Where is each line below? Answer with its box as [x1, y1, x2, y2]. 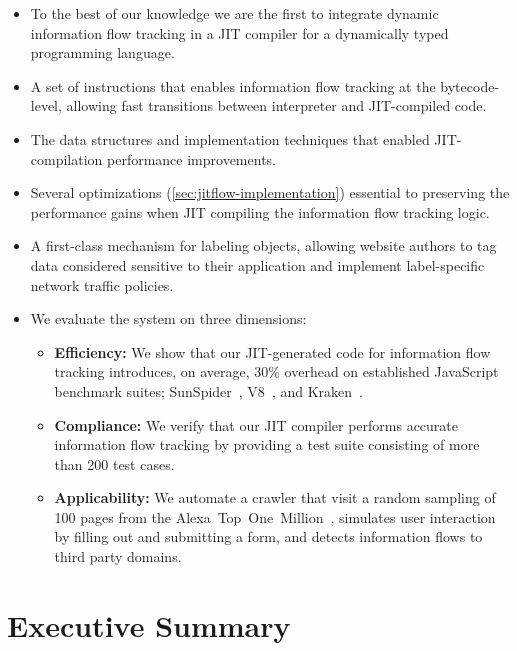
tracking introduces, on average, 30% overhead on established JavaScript [54, 361, 499, 382]
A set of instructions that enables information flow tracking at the [30, 75, 436, 96]
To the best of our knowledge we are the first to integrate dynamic [30, 3, 439, 23]
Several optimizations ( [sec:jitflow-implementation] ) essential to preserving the [30, 182, 510, 203]
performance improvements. [107, 148, 276, 169]
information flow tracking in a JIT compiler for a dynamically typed [30, 22, 449, 43]
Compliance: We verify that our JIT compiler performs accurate [54, 414, 459, 435]
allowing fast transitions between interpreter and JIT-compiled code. [66, 95, 487, 116]
